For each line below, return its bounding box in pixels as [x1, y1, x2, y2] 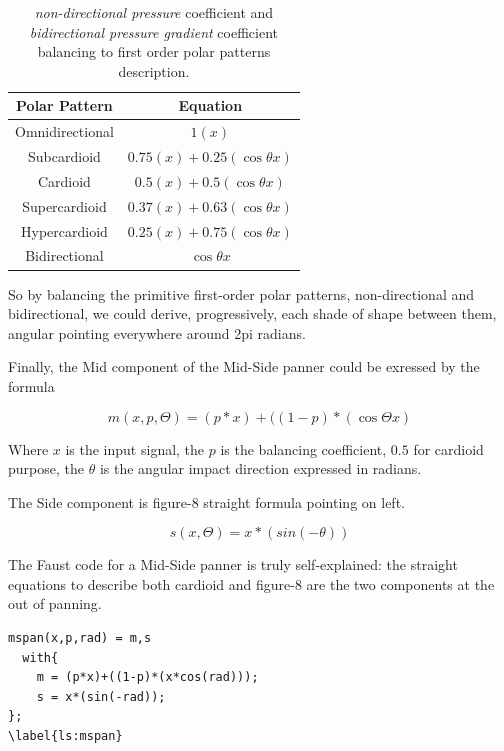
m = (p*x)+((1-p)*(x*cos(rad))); [36, 670, 259, 685]
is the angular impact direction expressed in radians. [99, 458, 422, 479]
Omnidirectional [15, 121, 114, 142]
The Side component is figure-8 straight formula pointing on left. [8, 491, 405, 512]
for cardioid [413, 438, 484, 459]
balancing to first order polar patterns [37, 41, 271, 62]
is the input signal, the [65, 438, 205, 459]
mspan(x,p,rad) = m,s [8, 631, 152, 646]
